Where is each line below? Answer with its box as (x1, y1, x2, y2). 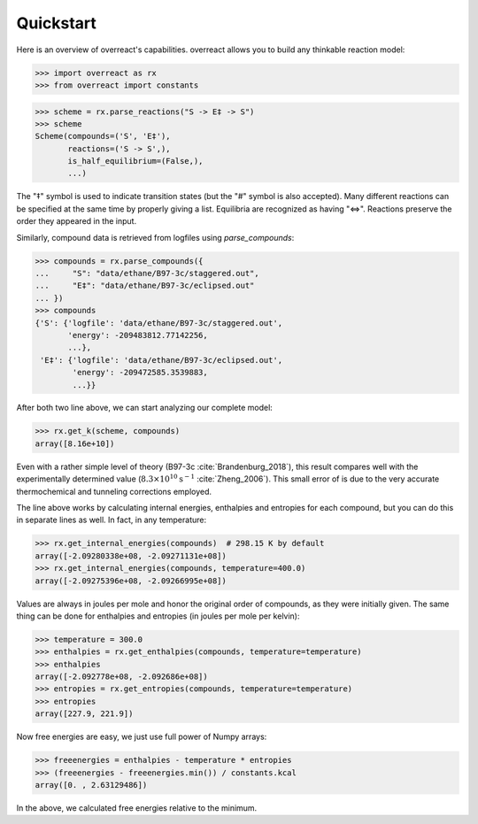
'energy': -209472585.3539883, (72, 367, 208, 378)
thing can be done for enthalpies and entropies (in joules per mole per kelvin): (16, 611, 300, 621)
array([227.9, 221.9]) (35, 709, 134, 719)
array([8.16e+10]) (35, 438, 115, 449)
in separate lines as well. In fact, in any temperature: (16, 514, 207, 526)
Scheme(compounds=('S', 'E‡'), (35, 131, 172, 142)
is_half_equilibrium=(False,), (67, 156, 204, 166)
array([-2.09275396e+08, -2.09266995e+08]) (35, 575, 227, 586)
